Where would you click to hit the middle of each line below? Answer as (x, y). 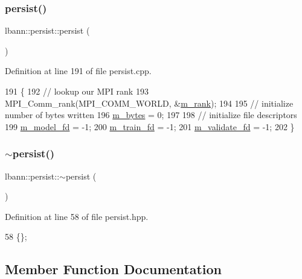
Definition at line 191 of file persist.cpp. (78, 71)
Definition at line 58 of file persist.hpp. (77, 216)
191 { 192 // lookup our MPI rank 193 (77, 91)
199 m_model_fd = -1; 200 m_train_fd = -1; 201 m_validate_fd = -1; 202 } (150, 126)
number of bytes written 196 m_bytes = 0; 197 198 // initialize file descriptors (151, 115)
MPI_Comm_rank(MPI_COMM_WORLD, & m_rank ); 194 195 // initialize (149, 103)
